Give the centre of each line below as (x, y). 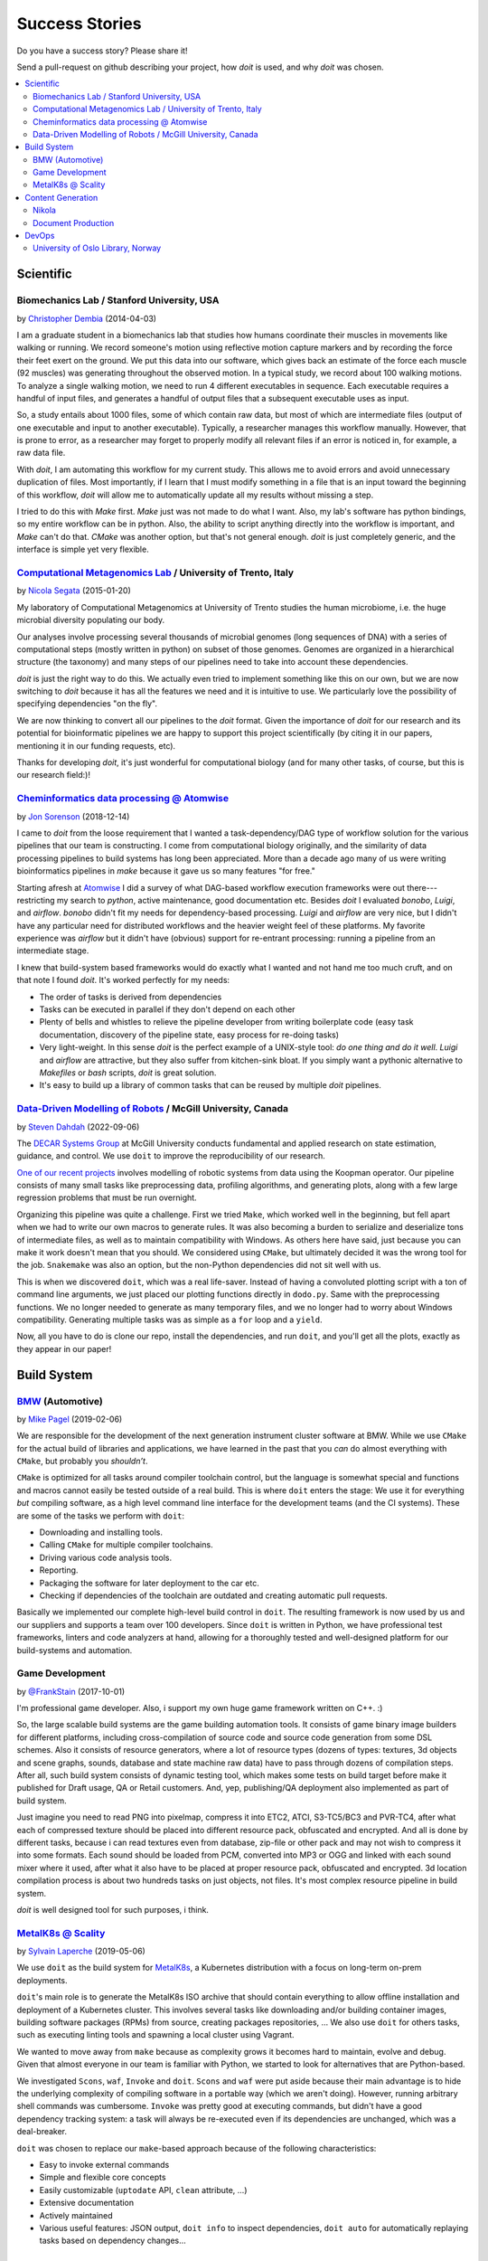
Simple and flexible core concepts (103, 2177)
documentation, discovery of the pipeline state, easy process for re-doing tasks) (189, 1035)
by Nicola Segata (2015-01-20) (74, 591)
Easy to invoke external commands (104, 2164)
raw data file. (41, 453)
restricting (36, 900)
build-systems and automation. (75, 1650)
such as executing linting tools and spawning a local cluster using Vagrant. (155, 2035)
